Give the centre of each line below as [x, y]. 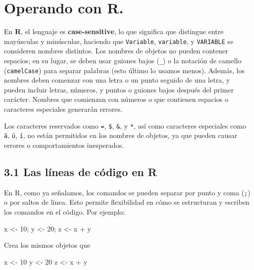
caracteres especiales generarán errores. [63, 109]
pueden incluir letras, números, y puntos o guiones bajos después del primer [119, 89]
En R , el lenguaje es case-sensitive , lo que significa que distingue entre [114, 31]
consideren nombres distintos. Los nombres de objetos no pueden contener [116, 51]
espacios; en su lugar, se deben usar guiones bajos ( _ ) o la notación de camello [123, 60]
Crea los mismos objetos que [47, 245]
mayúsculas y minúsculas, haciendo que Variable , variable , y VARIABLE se [119, 41]
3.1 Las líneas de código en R [80, 171]
